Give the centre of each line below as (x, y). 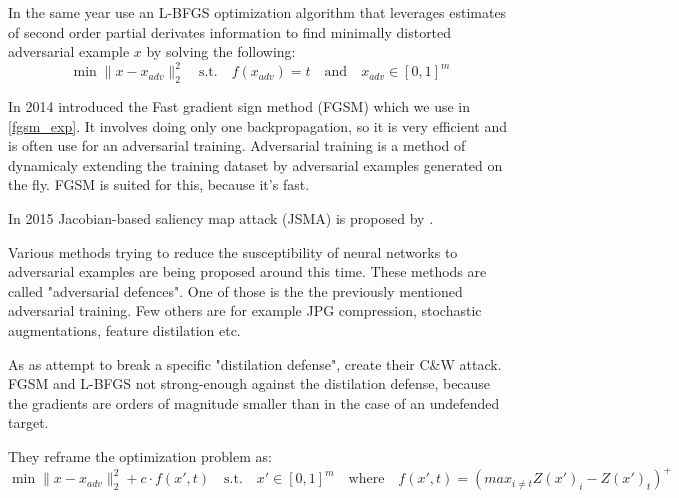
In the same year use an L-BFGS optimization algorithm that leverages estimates (257, 12)
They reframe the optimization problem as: (140, 455)
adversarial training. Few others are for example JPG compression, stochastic (245, 310)
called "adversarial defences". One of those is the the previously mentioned (235, 290)
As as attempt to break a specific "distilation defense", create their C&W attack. (255, 363)
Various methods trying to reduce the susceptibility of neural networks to (233, 251)
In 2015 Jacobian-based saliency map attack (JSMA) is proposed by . (221, 218)
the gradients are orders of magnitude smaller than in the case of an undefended (254, 402)
